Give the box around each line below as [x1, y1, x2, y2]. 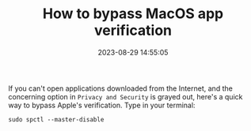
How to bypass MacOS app [42, 5, 224, 23]
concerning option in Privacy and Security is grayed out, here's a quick [8, 92, 243, 101]
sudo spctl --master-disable [8, 115, 105, 123]
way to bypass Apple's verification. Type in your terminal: [8, 100, 196, 110]
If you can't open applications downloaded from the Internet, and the [8, 84, 234, 93]
